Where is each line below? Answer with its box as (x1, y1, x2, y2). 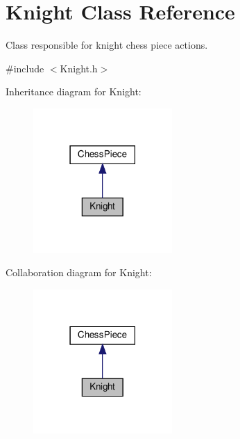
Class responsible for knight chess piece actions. (6, 38, 208, 52)
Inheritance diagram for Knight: (6, 84, 142, 99)
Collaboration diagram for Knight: (6, 265, 152, 280)
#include (6, 61, 44, 75)
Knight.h (60, 61, 98, 75)
